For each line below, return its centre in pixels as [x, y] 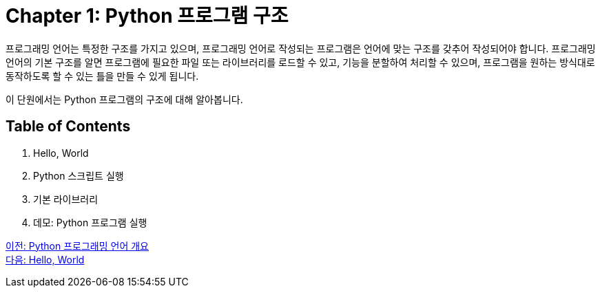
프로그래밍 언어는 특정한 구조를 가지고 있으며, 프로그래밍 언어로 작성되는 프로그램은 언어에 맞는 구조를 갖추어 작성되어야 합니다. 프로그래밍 [301, 48]
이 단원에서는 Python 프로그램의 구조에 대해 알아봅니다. [124, 99]
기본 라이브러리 [66, 199]
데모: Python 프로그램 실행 [90, 222]
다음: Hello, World [45, 259]
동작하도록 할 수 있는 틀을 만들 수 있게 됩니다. [102, 76]
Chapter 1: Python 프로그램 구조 [147, 16]
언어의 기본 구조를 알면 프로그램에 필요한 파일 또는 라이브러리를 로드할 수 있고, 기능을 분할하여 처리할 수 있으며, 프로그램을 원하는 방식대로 [300, 62]
